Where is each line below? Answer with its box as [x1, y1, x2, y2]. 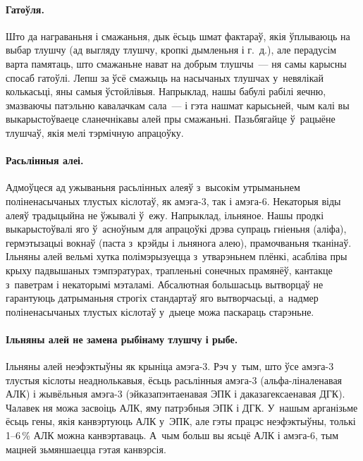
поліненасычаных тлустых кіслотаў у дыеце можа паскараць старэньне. [6, 304, 314, 319]
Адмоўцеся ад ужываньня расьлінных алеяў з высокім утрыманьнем [6, 180, 300, 195]
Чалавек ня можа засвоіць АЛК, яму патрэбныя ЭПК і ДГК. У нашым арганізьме [6, 400, 358, 414]
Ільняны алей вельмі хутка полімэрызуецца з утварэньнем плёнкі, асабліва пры [6, 249, 347, 264]
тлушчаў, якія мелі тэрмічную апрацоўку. [6, 125, 184, 140]
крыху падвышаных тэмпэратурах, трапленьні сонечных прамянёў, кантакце [6, 262, 333, 277]
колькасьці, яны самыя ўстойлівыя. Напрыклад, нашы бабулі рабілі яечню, [6, 84, 326, 99]
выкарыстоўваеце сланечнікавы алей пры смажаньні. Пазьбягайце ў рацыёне [6, 111, 336, 126]
